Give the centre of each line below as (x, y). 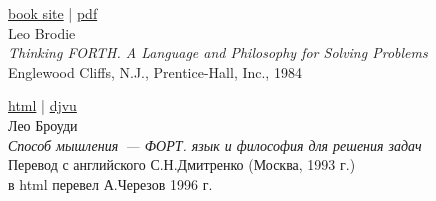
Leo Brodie (42, 32)
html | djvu (42, 105)
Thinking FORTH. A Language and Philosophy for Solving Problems (218, 52)
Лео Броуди (43, 124)
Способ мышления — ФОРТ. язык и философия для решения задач (215, 144)
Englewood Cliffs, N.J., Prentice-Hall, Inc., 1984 (155, 71)
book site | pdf (53, 13)
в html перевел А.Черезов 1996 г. (110, 183)
